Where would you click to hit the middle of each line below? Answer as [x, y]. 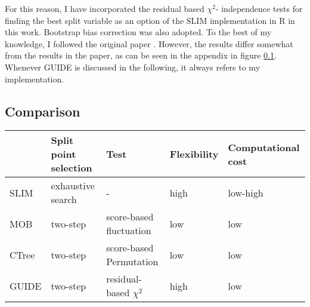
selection [72, 168]
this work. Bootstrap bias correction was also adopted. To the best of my [138, 32]
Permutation [132, 262]
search [64, 199]
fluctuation [129, 231]
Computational [264, 147]
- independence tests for [259, 8]
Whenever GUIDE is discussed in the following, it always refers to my [133, 67]
